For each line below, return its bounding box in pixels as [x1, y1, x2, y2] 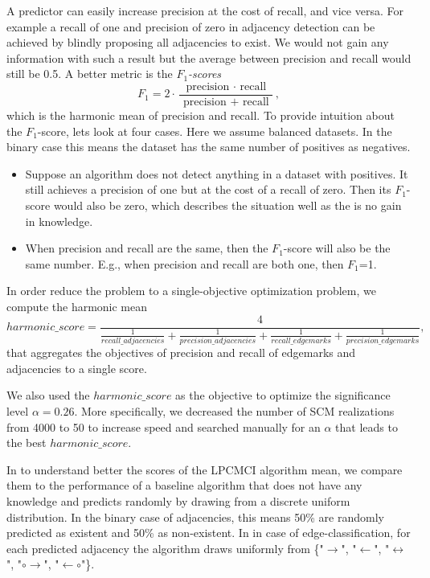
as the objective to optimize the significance [175, 387, 391, 404]
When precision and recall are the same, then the [25, 240, 268, 256]
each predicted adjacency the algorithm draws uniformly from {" [6, 539, 324, 556]
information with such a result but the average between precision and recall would [6, 49, 412, 66]
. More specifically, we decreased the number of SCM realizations [74, 403, 395, 420]
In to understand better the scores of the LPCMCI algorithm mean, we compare [6, 461, 403, 478]
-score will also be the [283, 240, 391, 256]
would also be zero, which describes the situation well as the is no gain [53, 197, 402, 213]
